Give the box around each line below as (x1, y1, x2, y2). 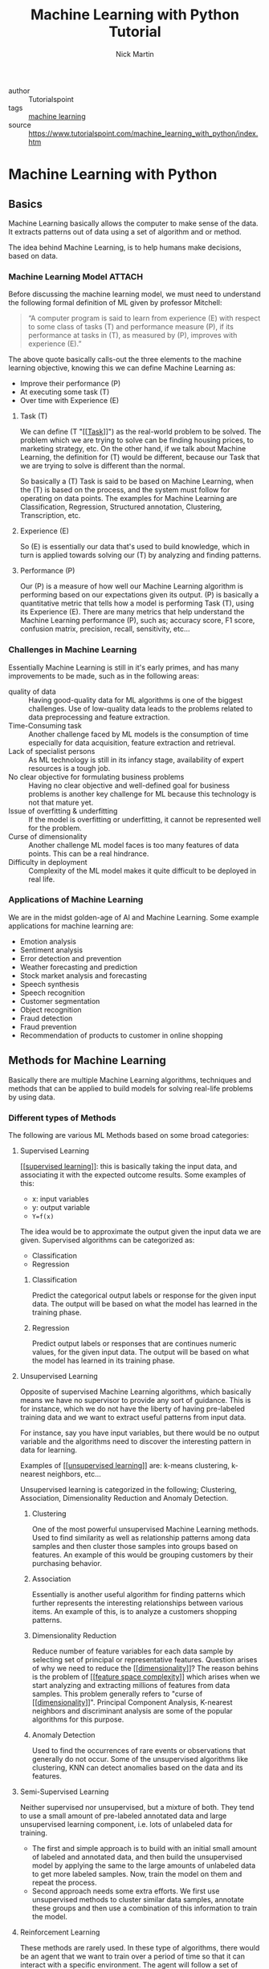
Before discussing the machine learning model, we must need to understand (8, 289, 261, 299)
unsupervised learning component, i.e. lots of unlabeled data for (19, 1819, 233, 1828)
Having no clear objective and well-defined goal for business (28, 781, 230, 790)
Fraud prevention (19, 1021, 77, 1031)
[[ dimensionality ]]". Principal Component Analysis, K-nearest (31, 1697, 233, 1707)
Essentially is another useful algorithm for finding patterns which (31, 1589, 247, 1599)
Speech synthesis (19, 979, 79, 989)
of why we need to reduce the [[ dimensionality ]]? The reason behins (31, 1663, 259, 1673)
